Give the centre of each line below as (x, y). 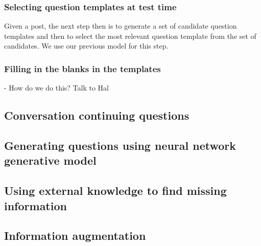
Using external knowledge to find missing (115, 191)
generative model (50, 160)
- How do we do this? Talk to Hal (56, 88)
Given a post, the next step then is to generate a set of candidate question (121, 26)
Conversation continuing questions (97, 115)
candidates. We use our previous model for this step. (86, 46)
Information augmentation (75, 236)
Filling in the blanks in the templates (82, 68)
